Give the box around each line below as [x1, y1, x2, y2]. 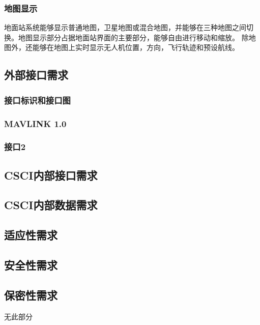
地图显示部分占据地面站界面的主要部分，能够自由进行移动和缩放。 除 [18, 32, 249, 42]
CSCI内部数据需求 [4, 197, 98, 213]
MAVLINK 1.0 [4, 117, 67, 130]
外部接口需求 [4, 67, 68, 83]
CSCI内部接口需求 [4, 167, 98, 183]
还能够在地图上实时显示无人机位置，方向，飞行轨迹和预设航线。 [25, 42, 239, 53]
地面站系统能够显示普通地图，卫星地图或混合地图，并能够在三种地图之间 [4, 22, 246, 33]
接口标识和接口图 [4, 93, 71, 106]
